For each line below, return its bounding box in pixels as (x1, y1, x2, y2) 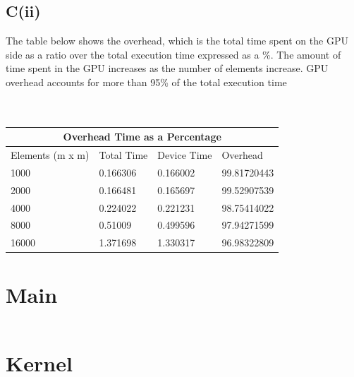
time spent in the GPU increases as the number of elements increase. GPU (6, 61, 329, 76)
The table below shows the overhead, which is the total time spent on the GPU (6, 33, 348, 48)
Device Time (157, 148, 212, 162)
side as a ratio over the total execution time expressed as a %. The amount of (6, 47, 341, 61)
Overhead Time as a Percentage (63, 129, 221, 144)
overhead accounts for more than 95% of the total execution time (6, 74, 287, 89)
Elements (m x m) (11, 148, 90, 162)
